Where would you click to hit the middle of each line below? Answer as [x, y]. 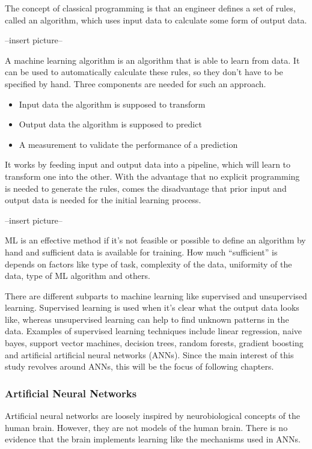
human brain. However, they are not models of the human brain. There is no [146, 427]
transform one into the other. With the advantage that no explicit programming [152, 176]
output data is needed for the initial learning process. [103, 200]
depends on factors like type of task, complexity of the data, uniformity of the [148, 264]
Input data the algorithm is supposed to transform [112, 104]
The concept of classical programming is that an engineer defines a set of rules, [150, 8]
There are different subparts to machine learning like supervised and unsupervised [156, 295]
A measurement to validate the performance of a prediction [128, 144]
